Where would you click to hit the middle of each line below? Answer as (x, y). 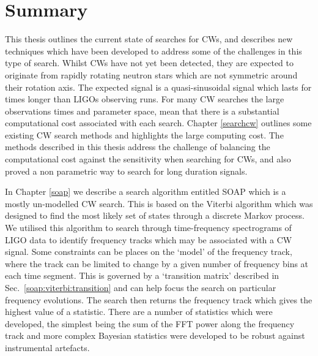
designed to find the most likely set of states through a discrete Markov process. (155, 215)
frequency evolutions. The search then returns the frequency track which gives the (159, 299)
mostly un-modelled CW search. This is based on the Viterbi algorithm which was (159, 203)
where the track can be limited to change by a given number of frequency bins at (157, 263)
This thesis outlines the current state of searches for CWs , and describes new (149, 39)
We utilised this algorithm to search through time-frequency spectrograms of (148, 228)
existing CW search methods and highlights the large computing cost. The (144, 134)
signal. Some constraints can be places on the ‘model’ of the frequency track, (149, 252)
